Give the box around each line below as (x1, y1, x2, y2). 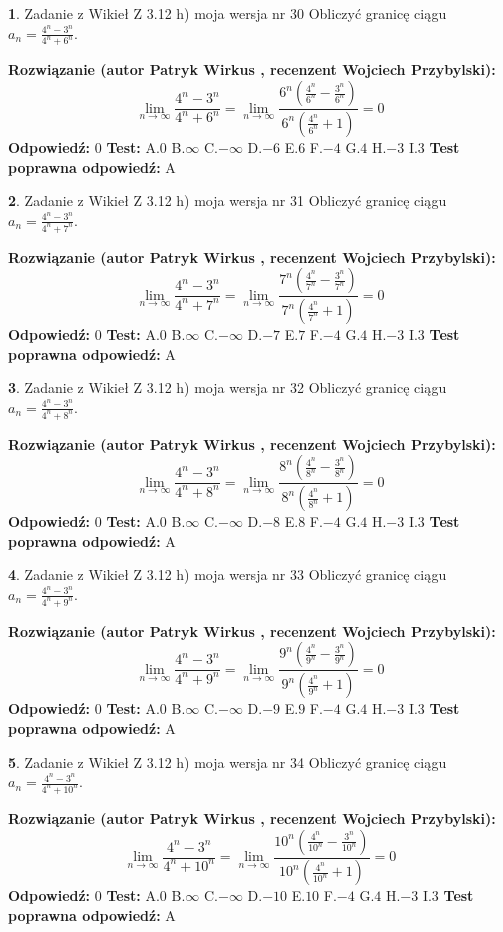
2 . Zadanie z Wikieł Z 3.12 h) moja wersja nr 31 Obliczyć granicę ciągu (8, 190, 447, 211)
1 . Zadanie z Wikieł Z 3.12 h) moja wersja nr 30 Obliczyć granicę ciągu (8, 3, 447, 23)
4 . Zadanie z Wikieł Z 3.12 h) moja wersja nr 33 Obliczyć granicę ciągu (8, 564, 447, 585)
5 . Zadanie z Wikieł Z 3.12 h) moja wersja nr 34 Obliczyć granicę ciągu (8, 751, 447, 772)
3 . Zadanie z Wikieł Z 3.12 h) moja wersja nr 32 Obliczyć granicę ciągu (8, 377, 447, 398)
